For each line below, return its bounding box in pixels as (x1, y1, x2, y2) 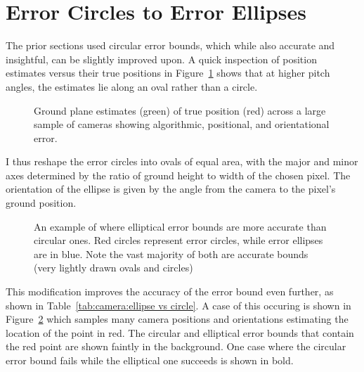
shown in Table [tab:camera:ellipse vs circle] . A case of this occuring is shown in (6, 297, 351, 312)
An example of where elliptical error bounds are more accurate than (34, 219, 327, 233)
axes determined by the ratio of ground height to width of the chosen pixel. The (6, 167, 351, 182)
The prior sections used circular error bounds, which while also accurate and (6, 38, 335, 53)
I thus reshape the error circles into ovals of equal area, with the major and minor (6, 154, 358, 169)
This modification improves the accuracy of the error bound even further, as (6, 284, 334, 299)
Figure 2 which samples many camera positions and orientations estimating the (6, 312, 349, 326)
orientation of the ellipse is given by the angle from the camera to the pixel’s (6, 181, 336, 196)
